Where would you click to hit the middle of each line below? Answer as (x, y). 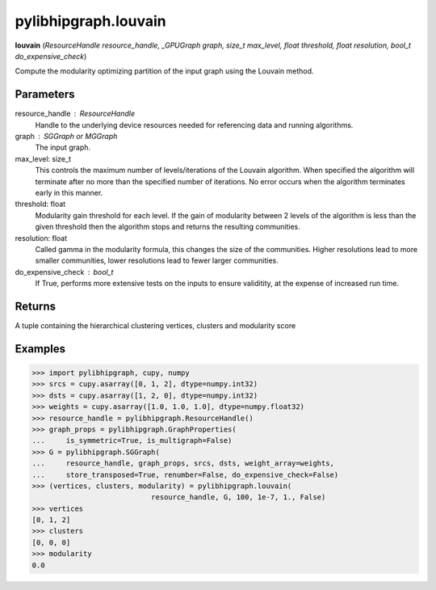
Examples (40, 349)
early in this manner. (69, 192)
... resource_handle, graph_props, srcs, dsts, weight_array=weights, (183, 464)
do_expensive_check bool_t (64, 272)
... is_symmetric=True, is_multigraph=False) (132, 441)
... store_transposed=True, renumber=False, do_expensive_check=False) (185, 474)
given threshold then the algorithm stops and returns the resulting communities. (168, 227)
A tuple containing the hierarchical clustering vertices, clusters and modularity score (155, 326)
